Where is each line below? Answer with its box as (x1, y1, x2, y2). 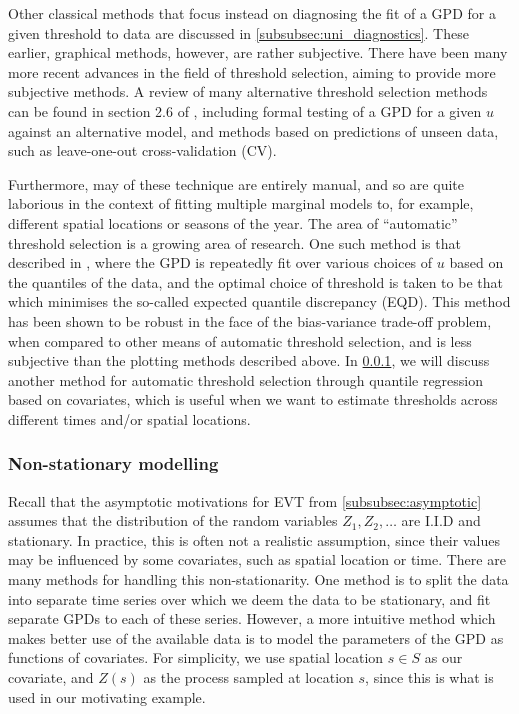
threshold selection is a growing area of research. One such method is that (8, 232, 461, 253)
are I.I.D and (401, 510, 481, 531)
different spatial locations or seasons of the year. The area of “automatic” (8, 212, 458, 233)
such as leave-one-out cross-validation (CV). (8, 140, 277, 161)
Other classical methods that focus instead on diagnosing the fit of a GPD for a (8, 3, 496, 23)
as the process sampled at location (143, 667, 354, 688)
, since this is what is (365, 667, 494, 688)
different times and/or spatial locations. (8, 408, 251, 429)
